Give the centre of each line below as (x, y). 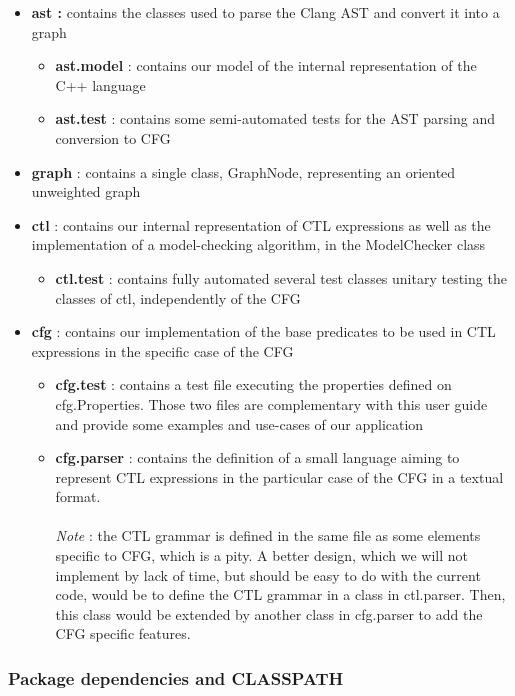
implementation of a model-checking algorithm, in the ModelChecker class (258, 244)
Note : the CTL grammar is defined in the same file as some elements (268, 535)
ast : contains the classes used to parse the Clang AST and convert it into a (265, 12)
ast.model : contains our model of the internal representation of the (266, 65)
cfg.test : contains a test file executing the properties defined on (253, 384)
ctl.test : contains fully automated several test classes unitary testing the (281, 277)
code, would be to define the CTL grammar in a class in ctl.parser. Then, (280, 594)
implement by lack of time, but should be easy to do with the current (268, 574)
